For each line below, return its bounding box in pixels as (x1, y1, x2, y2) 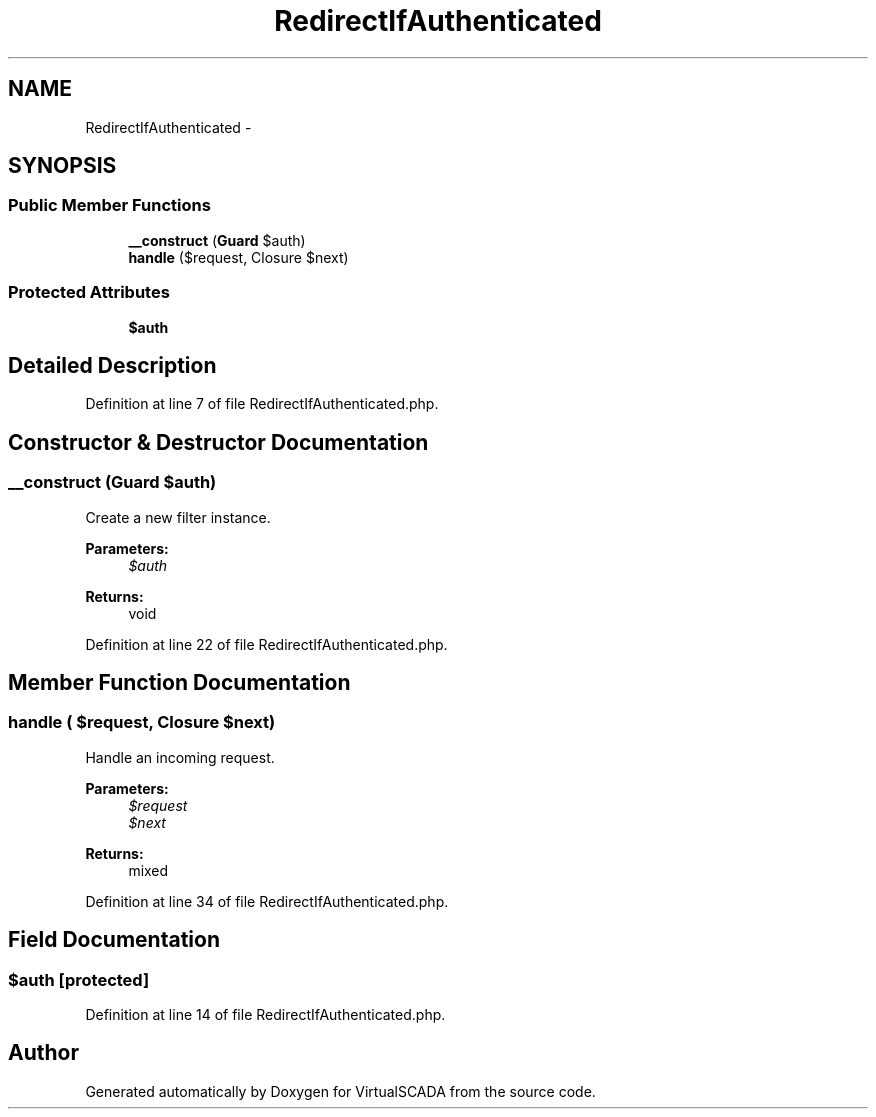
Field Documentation (8, 927, 220, 953)
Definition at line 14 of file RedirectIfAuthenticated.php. (85, 1006, 446, 1024)
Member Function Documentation (8, 670, 351, 696)
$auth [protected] (8, 969, 150, 990)
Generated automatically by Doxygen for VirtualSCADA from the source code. (85, 1082, 596, 1100)
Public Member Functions (8, 195, 211, 216)
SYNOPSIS (8, 153, 117, 179)
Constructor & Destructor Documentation (8, 429, 429, 455)
